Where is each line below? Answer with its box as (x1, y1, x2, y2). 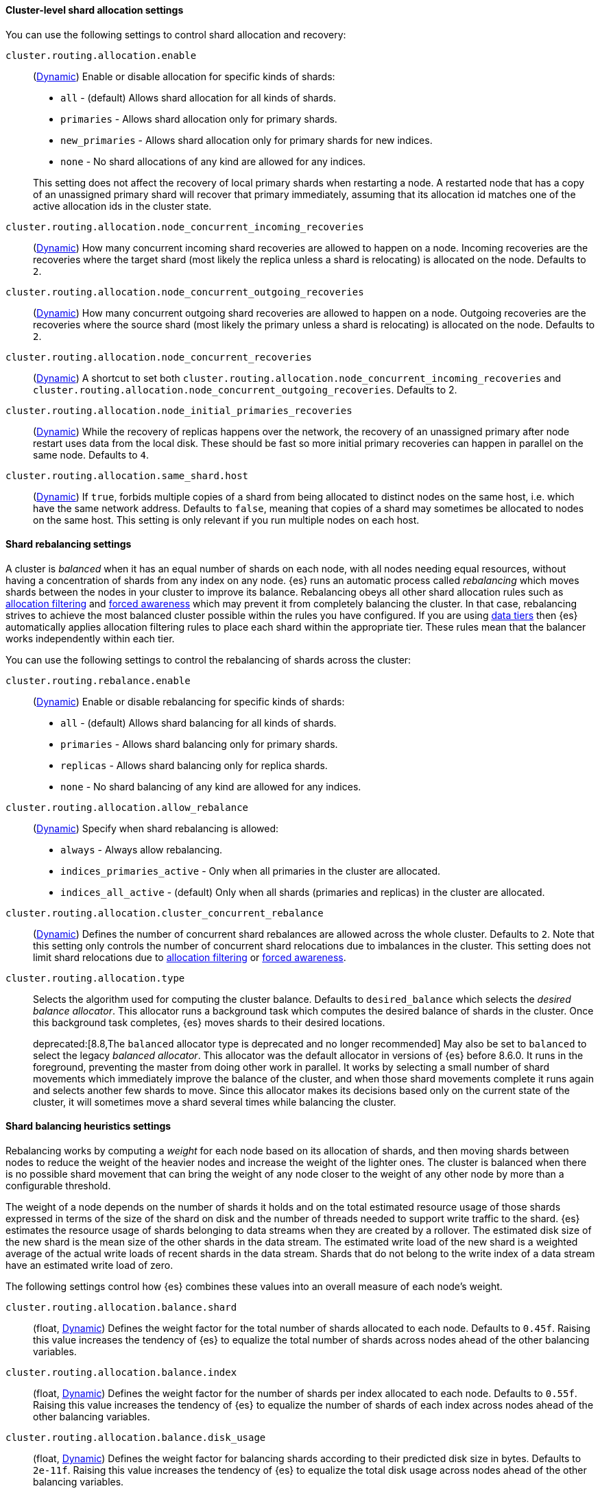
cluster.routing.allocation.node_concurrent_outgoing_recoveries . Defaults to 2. (33, 383, 457, 396)
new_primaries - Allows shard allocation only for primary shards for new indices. (60, 134, 433, 146)
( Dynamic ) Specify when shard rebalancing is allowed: (33, 822, 278, 834)
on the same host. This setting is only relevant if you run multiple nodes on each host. (33, 513, 420, 526)
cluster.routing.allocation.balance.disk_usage (5, 1432, 266, 1444)
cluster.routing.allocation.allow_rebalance (5, 801, 249, 813)
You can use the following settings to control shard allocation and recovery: (5, 28, 346, 40)
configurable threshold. (5, 1180, 111, 1192)
